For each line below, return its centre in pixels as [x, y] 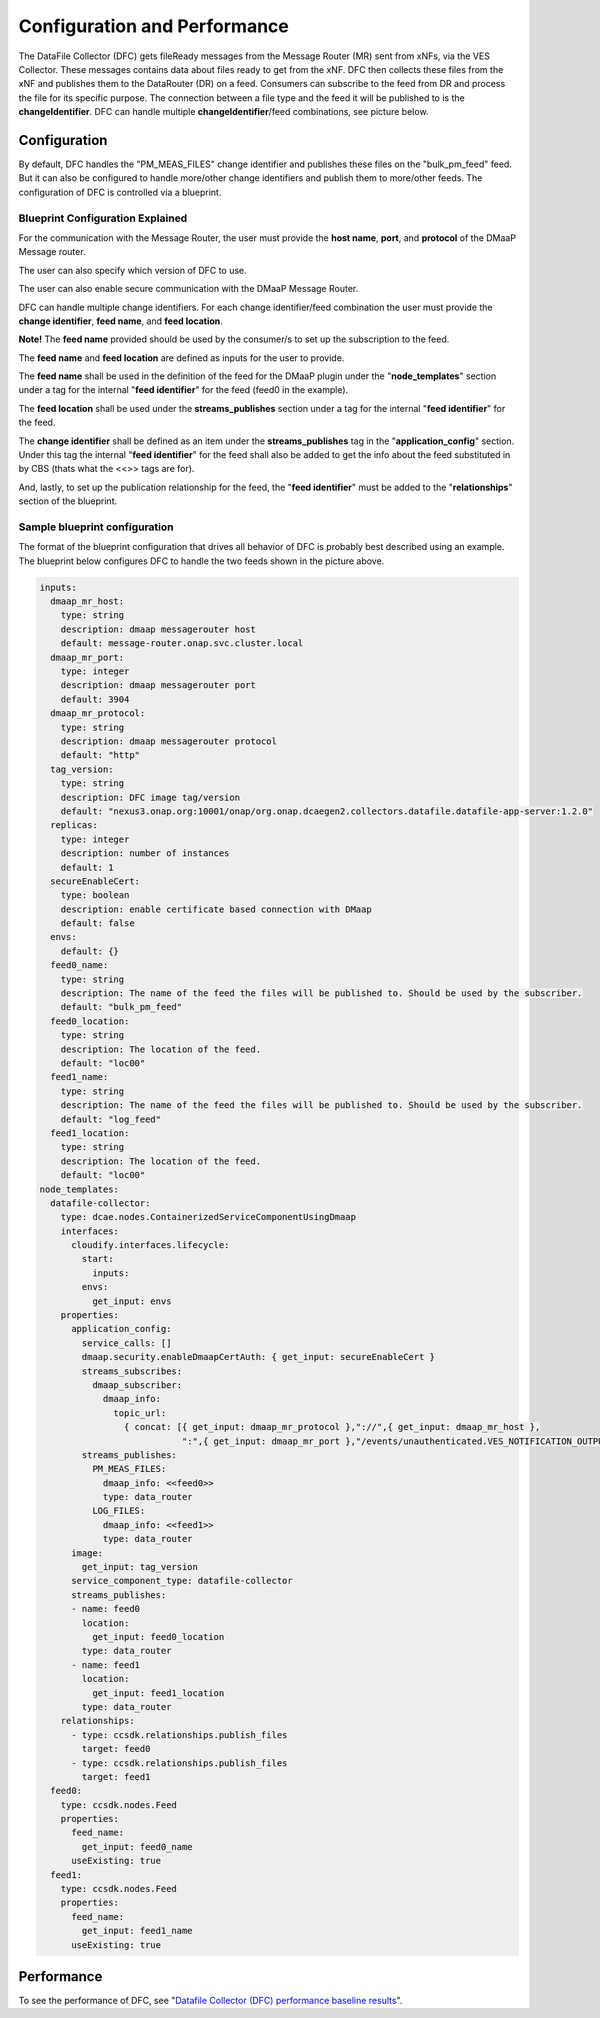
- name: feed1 [105, 1664]
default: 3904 [95, 699]
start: [97, 1259]
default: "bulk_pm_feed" [121, 1007]
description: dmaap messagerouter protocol [168, 741]
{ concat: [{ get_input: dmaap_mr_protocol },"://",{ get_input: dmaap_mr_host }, [332, 1427]
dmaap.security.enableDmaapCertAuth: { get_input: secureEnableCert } [258, 1357]
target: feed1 [116, 1776]
